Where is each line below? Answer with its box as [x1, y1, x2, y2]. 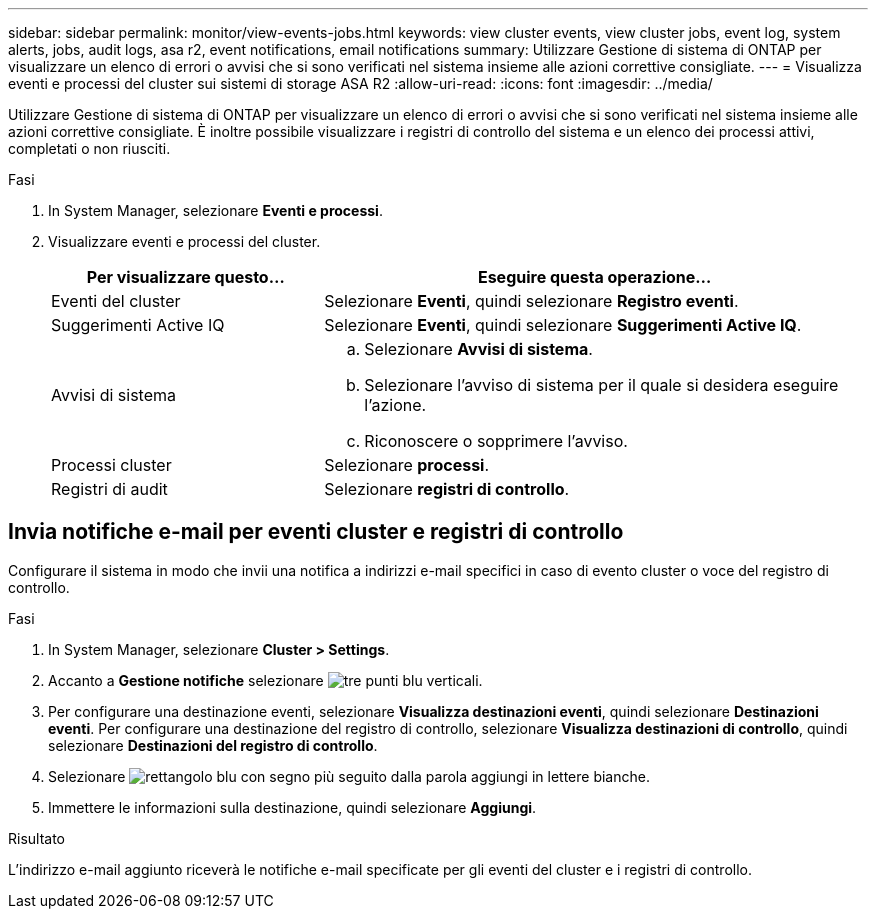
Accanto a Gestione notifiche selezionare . [48, 671, 483, 689]
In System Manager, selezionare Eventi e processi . [48, 202, 383, 219]
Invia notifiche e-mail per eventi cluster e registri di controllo [8, 519, 624, 545]
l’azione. [364, 395, 427, 415]
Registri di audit [51, 479, 168, 499]
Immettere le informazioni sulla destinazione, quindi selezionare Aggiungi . [48, 798, 537, 816]
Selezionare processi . [324, 455, 490, 475]
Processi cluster [51, 455, 172, 475]
